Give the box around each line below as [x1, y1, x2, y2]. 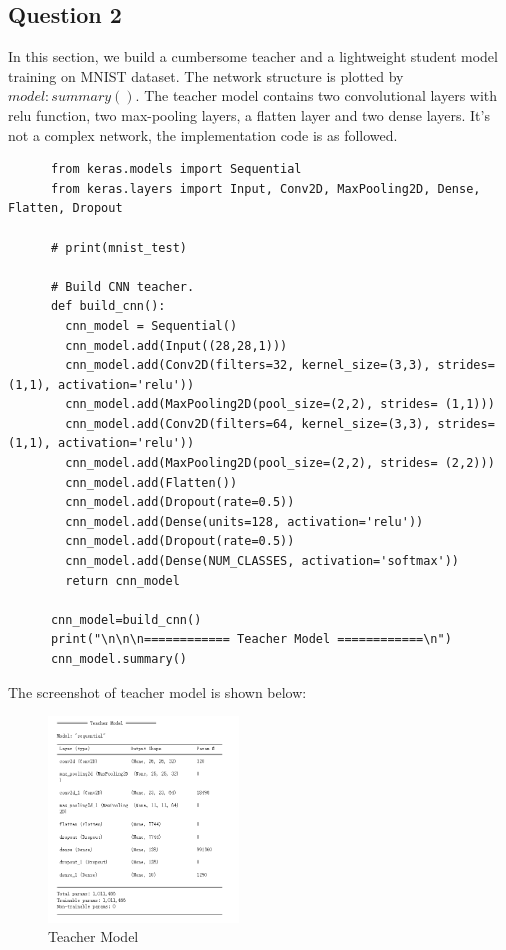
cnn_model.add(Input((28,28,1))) [65, 338, 288, 353]
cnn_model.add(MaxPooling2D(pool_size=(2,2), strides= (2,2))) [65, 456, 495, 471]
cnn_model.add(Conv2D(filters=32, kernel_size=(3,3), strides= [65, 358, 495, 373]
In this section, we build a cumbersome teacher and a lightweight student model [8, 46, 498, 67]
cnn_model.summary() [50, 652, 187, 667]
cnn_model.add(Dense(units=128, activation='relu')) [65, 514, 424, 529]
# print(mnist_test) [50, 240, 187, 255]
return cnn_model [65, 573, 180, 588]
